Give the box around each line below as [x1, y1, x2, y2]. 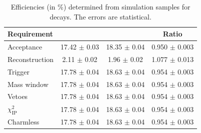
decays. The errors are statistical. [49, 11, 151, 21]
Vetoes [7, 91, 28, 101]
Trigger [7, 66, 30, 76]
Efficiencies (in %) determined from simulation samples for [10, 1, 190, 11]
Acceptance [7, 41, 42, 52]
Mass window [7, 78, 48, 89]
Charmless [7, 116, 39, 127]
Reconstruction [7, 53, 54, 64]
